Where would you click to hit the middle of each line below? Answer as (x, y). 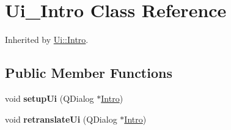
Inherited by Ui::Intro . (47, 40)
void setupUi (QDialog (50, 98)
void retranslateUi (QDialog (61, 119)
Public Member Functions (89, 73)
